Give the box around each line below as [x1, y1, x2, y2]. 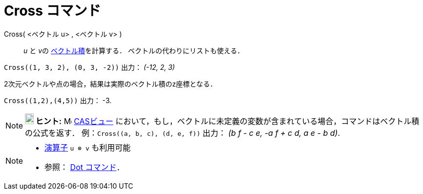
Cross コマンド [4, 2, 101, 19]
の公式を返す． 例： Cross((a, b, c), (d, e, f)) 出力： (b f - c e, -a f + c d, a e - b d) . [25, 128, 340, 138]
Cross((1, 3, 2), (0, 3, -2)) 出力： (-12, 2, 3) [4, 63, 175, 71]
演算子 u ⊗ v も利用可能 [44, 142, 131, 152]
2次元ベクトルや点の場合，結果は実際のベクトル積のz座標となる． [4, 79, 217, 88]
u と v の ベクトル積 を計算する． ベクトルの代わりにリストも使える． [23, 46, 244, 55]
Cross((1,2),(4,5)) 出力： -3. [4, 96, 112, 105]
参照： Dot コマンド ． [44, 162, 125, 172]
